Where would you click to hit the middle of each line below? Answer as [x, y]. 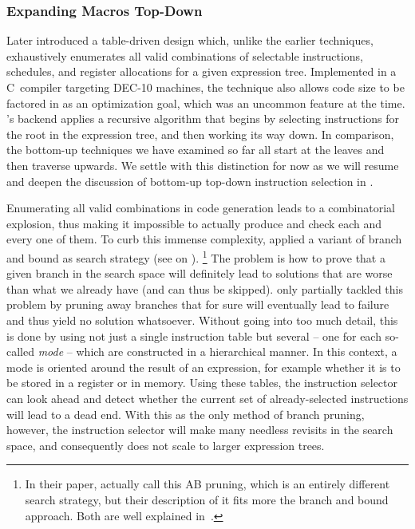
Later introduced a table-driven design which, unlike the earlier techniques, [190, 40]
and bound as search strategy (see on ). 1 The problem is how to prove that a [196, 256]
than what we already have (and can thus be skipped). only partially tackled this [205, 288]
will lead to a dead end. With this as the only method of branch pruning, [186, 414]
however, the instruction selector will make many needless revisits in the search [200, 430]
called [20, 351]
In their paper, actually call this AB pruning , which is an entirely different [207, 484]
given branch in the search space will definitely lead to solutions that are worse [200, 273]
